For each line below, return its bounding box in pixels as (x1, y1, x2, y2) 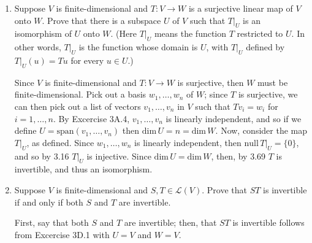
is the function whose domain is (78, 40, 198, 53)
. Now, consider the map (215, 124, 308, 137)
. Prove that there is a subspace (42, 13, 161, 26)
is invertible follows (232, 216, 305, 229)
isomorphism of (14, 27, 72, 40)
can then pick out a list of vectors (14, 99, 141, 112)
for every (70, 53, 104, 66)
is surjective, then (177, 75, 244, 88)
